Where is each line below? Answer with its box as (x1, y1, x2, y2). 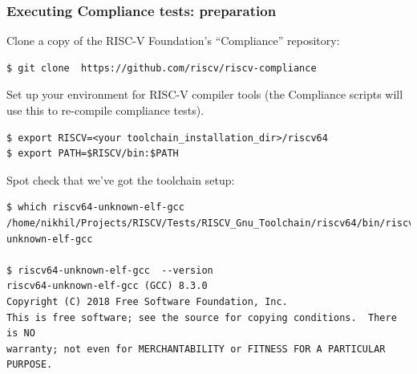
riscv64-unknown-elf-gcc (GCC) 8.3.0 (6, 280, 208, 292)
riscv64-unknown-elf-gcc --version (18, 264, 213, 276)
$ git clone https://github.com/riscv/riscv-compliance (6, 62, 317, 74)
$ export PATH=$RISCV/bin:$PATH (6, 148, 179, 160)
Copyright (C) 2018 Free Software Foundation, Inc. (6, 295, 288, 307)
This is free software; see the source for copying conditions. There (6, 311, 397, 323)
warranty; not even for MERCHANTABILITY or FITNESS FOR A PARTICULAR (6, 343, 386, 355)
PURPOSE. (6, 359, 53, 371)
